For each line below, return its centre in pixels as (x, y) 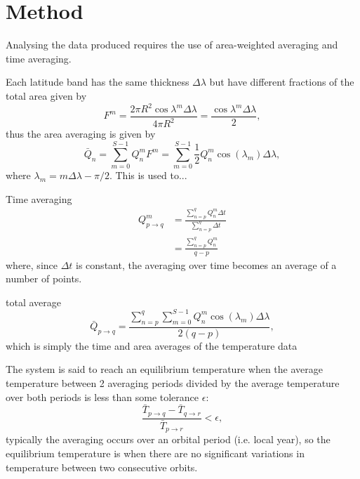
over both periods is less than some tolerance (102, 396)
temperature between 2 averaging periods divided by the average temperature (173, 382)
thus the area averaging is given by (81, 134)
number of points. (44, 278)
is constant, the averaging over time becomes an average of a (206, 264)
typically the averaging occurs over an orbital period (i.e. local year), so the (168, 439)
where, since (32, 264)
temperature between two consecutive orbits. (102, 467)
